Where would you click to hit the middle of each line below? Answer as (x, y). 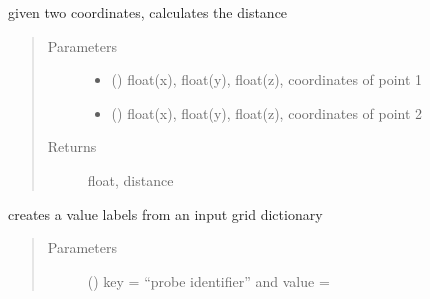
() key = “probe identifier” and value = (208, 280)
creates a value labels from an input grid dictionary (165, 213)
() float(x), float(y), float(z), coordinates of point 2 (267, 112)
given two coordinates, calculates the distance (148, 12)
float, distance (130, 179)
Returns (72, 146)
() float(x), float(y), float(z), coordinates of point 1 (267, 79)
